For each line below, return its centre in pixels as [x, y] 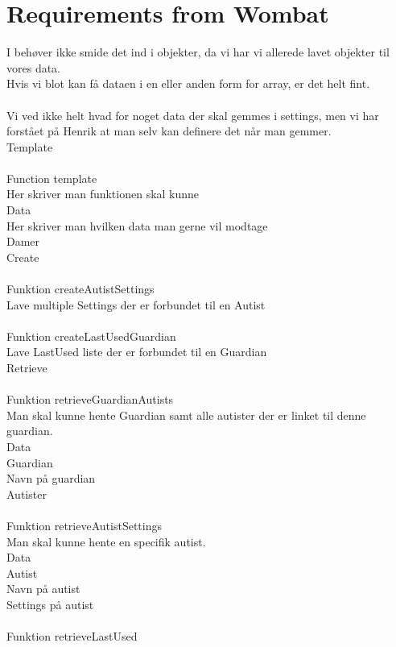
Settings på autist [50, 604]
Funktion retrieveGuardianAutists [90, 399]
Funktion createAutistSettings [80, 289]
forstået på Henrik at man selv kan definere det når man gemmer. [169, 131]
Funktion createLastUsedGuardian [91, 336]
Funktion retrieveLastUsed [72, 636]
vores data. [34, 67]
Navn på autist [43, 589]
